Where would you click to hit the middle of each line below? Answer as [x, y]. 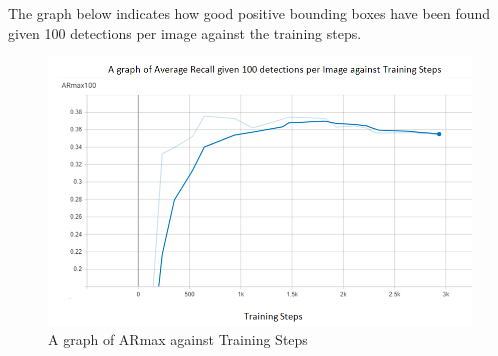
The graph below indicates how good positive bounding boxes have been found [249, 13]
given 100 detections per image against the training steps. [185, 32]
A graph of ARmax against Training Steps [178, 339]
